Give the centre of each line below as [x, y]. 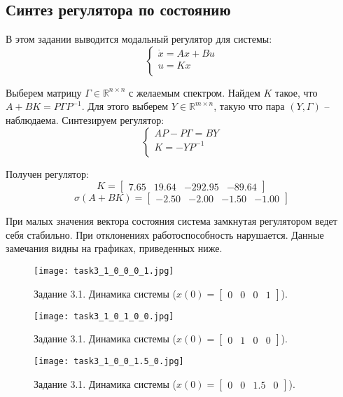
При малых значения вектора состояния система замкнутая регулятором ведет [171, 221]
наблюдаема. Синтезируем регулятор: [85, 119]
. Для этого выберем [125, 106]
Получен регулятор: [47, 173]
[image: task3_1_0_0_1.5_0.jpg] [109, 362]
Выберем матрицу [44, 92]
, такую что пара [249, 106]
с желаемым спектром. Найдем [195, 92]
